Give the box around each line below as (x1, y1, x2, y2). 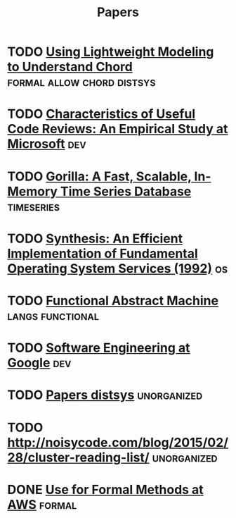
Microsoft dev (7, 136, 86, 152)
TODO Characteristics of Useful (7, 106, 196, 122)
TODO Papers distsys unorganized (7, 387, 203, 403)
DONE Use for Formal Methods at (7, 481, 204, 498)
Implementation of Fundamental (7, 245, 198, 261)
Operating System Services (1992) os (7, 260, 228, 276)
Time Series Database (60, 183, 192, 199)
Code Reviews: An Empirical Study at (7, 121, 228, 137)
